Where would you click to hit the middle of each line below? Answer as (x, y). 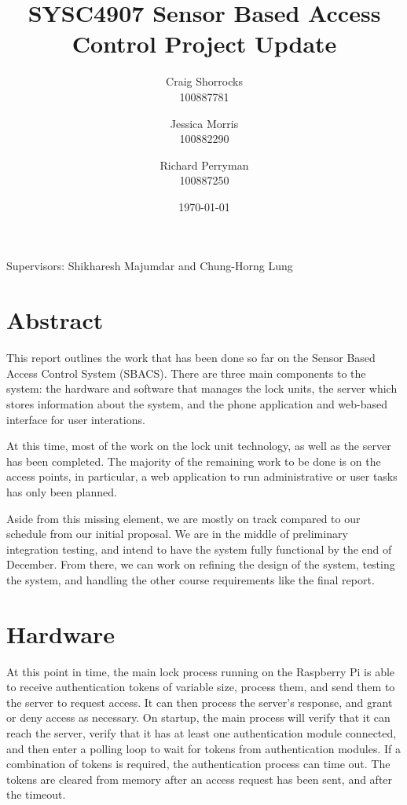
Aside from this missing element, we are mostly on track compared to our (183, 518)
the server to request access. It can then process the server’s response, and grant (200, 702)
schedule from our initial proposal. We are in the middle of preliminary (177, 534)
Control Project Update (204, 44)
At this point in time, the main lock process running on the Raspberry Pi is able (201, 671)
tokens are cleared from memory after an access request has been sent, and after (200, 779)
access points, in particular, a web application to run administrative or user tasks (202, 476)
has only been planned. (62, 491)
